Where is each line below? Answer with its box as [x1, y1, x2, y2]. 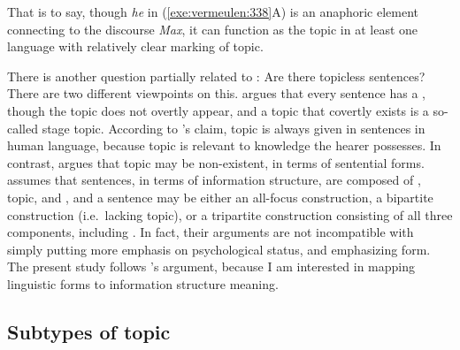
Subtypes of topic [7, 317, 171, 345]
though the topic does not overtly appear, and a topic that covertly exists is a [7, 101, 429, 119]
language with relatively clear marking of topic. [7, 37, 264, 56]
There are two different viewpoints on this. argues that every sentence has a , [7, 84, 426, 103]
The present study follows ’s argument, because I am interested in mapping [7, 257, 416, 276]
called [7, 118, 38, 137]
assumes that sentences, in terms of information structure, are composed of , [7, 171, 421, 189]
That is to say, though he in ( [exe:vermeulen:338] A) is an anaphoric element [7, 3, 419, 20]
